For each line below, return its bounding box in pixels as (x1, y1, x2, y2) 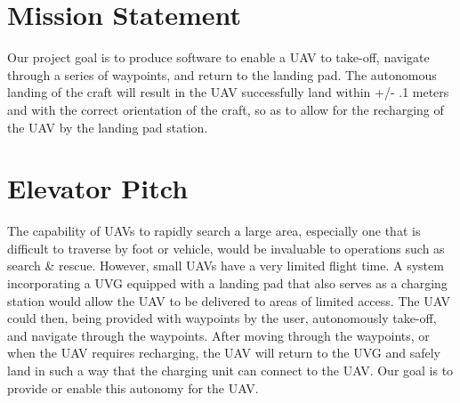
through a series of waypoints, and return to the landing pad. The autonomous (7, 65, 437, 84)
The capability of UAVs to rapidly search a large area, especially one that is (7, 222, 421, 240)
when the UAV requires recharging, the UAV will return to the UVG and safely (7, 343, 440, 362)
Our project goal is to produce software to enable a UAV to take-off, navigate (7, 48, 430, 67)
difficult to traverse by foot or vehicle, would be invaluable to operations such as (7, 238, 445, 257)
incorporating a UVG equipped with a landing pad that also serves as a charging (7, 274, 448, 292)
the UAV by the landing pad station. (7, 117, 208, 136)
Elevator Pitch (7, 170, 189, 206)
